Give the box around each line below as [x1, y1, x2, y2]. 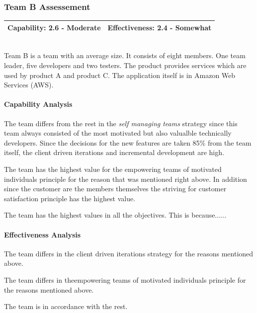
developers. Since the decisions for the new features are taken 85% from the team [4, 137, 252, 148]
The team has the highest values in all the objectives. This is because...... [4, 210, 227, 220]
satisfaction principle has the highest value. [4, 193, 136, 203]
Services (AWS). [4, 79, 54, 90]
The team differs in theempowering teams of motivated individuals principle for [4, 274, 246, 285]
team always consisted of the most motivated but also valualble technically [4, 128, 232, 138]
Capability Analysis [4, 99, 73, 109]
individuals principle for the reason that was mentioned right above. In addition [4, 173, 247, 184]
